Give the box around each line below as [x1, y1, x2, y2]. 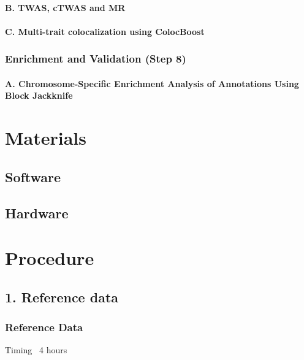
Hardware [5, 203, 69, 222]
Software [5, 167, 61, 186]
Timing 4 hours [5, 343, 67, 356]
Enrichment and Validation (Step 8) [5, 51, 186, 66]
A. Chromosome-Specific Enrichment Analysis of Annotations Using [5, 77, 299, 90]
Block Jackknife [5, 89, 73, 102]
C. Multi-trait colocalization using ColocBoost [5, 25, 205, 37]
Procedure [5, 245, 94, 270]
